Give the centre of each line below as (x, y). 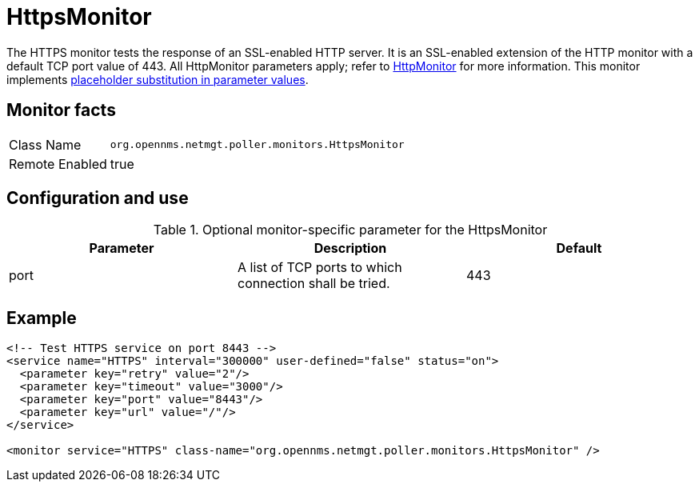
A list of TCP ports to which (320, 268)
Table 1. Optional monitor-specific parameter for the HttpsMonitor (350, 230)
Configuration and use (98, 198)
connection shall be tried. (314, 284)
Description (350, 248)
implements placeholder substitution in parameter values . (158, 79)
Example (42, 318)
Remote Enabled (58, 164)
